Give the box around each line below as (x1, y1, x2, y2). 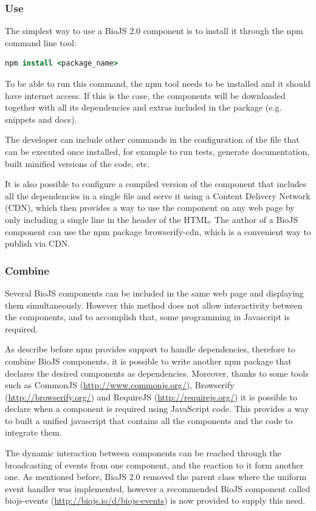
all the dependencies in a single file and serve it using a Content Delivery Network (5, 189, 311, 202)
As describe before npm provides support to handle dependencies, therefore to (5, 343, 295, 355)
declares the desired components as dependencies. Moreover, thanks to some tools (5, 366, 309, 379)
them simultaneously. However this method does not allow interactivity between (5, 298, 303, 311)
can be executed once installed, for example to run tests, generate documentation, (5, 145, 310, 157)
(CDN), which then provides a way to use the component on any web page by (5, 201, 295, 214)
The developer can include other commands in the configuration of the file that (5, 133, 300, 146)
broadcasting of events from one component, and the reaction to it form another (5, 458, 304, 471)
